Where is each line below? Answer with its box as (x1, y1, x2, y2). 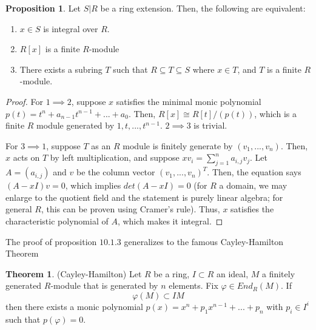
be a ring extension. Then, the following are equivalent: (100, 2, 306, 14)
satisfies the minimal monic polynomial (116, 95, 261, 107)
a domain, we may (219, 179, 287, 192)
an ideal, (216, 267, 249, 280)
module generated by (36, 119, 115, 132)
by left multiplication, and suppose (50, 151, 180, 164)
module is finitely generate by (123, 139, 233, 152)
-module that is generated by (50, 279, 158, 292)
